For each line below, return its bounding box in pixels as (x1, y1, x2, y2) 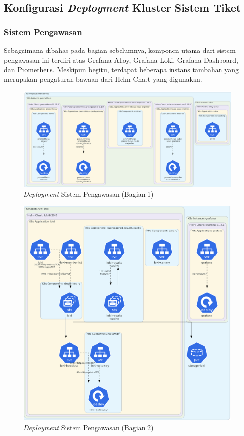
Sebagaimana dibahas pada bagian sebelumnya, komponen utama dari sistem (4, 45, 236, 55)
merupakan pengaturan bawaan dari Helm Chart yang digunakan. (4, 74, 202, 84)
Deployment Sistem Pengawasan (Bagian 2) (24, 422, 154, 432)
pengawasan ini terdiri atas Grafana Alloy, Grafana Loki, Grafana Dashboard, (4, 54, 239, 65)
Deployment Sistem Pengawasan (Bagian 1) (24, 189, 154, 199)
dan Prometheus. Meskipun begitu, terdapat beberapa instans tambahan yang (4, 64, 239, 75)
